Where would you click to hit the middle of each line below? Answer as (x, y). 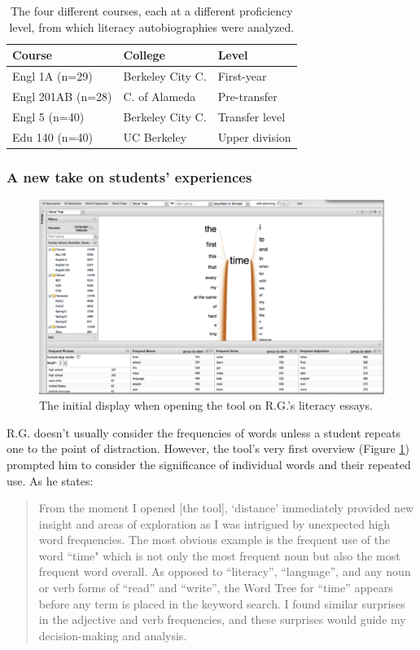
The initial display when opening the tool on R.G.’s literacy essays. (206, 405)
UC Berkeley (155, 136)
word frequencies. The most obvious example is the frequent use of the (214, 540)
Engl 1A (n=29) (52, 76)
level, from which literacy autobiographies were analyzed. (152, 26)
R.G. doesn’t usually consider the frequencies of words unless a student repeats (204, 432)
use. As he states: (50, 480)
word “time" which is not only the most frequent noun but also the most (219, 555)
